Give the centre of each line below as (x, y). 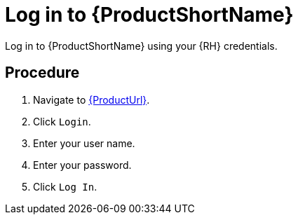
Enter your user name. (84, 143)
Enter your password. (82, 165)
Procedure (42, 73)
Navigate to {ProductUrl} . (92, 99)
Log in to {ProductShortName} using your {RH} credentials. (141, 46)
